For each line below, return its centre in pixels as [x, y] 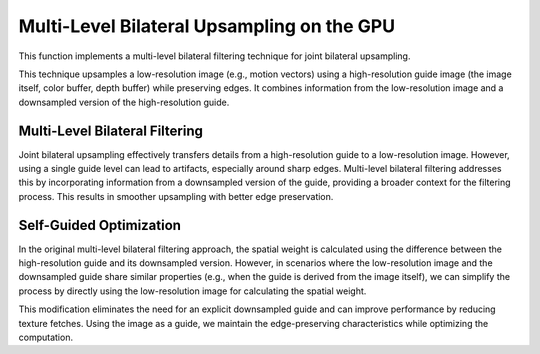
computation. [46, 337]
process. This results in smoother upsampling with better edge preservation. [176, 196]
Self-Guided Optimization [100, 225]
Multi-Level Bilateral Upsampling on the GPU [206, 26]
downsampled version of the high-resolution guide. [124, 102]
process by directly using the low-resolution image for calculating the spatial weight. [192, 291]
